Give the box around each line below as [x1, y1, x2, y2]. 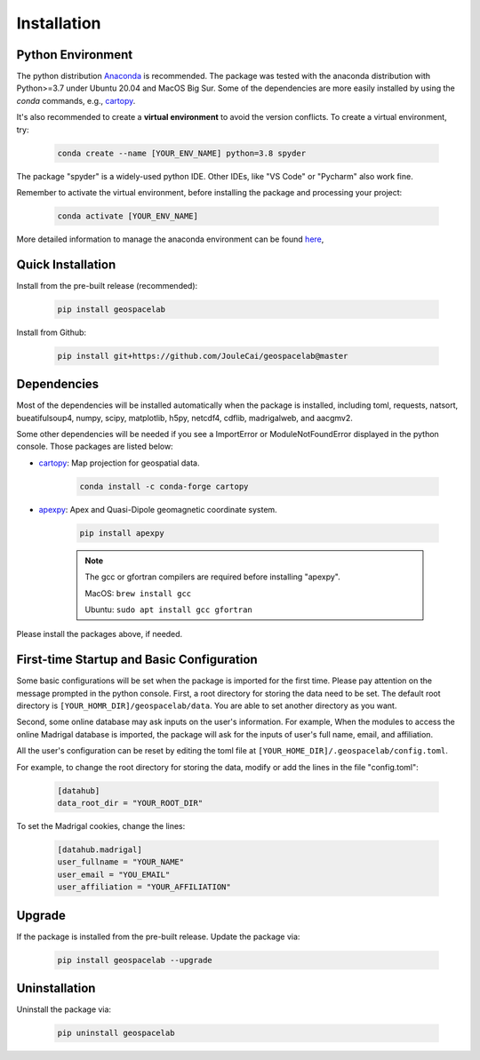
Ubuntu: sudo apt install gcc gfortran [84, 604, 252, 615]
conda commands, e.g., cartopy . [16, 95, 136, 106]
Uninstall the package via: [16, 1004, 111, 1015]
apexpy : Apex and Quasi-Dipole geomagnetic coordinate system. [38, 504, 277, 514]
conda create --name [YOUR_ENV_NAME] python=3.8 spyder [57, 147, 307, 158]
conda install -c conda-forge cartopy [79, 481, 249, 491]
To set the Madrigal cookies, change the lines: [16, 820, 186, 831]
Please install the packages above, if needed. [16, 629, 183, 640]
